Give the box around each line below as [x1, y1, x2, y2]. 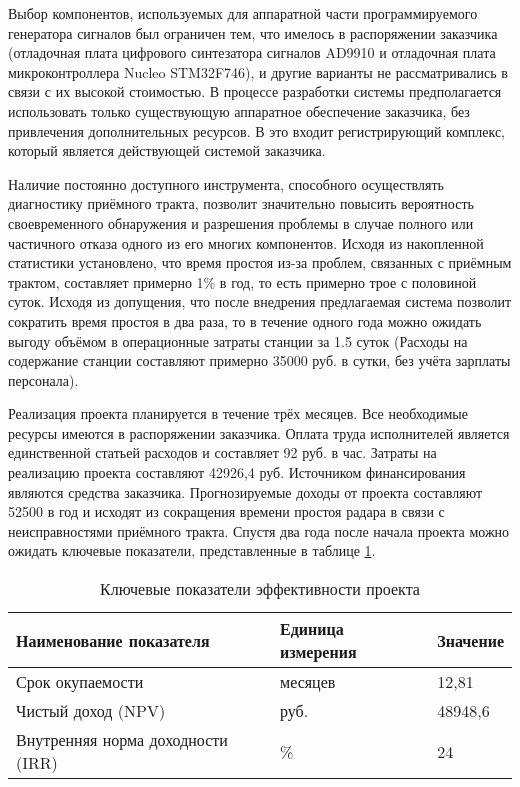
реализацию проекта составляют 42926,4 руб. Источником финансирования [8, 462, 466, 483]
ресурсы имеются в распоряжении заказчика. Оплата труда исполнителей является [8, 422, 510, 443]
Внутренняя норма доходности [16, 728, 228, 752]
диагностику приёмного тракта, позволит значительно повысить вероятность [8, 193, 474, 214]
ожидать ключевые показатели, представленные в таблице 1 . [8, 540, 376, 561]
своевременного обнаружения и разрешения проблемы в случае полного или [8, 212, 474, 233]
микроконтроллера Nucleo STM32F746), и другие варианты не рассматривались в [8, 61, 508, 82]
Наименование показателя [16, 628, 210, 652]
